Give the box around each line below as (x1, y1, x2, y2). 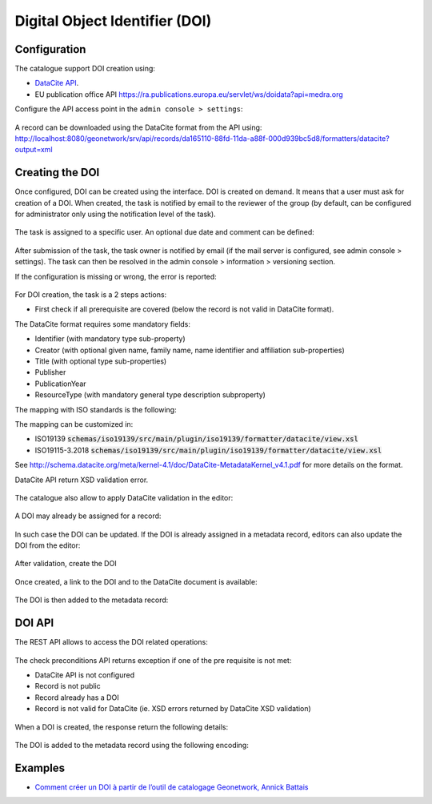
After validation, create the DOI (14, 559, 117, 569)
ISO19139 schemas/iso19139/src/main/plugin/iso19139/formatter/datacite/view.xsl (34, 434, 359, 444)
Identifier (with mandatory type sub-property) (34, 334, 186, 344)
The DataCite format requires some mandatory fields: (14, 319, 191, 328)
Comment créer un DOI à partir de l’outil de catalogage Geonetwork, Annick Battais (34, 782, 309, 792)
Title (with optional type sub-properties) (34, 356, 167, 366)
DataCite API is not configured (34, 669, 135, 680)
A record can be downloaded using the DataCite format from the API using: (14, 123, 262, 132)
